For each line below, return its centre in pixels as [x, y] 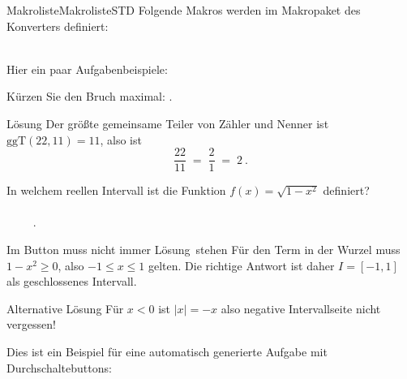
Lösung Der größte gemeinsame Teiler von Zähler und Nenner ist [168, 123]
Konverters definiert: [58, 26]
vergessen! [31, 324]
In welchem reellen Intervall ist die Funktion [116, 190]
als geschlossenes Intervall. [72, 281]
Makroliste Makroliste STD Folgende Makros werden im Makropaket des [184, 10]
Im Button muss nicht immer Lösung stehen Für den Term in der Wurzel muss [203, 249]
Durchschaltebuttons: [59, 367]
